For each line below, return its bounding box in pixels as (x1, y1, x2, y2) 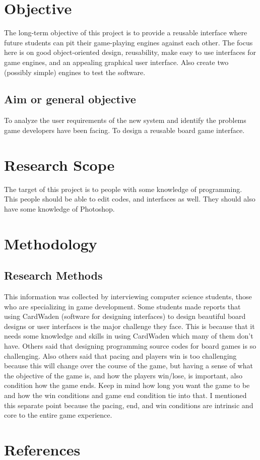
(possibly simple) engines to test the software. (4, 67, 146, 77)
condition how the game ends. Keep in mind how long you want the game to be (4, 380, 250, 390)
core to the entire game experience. (4, 410, 112, 420)
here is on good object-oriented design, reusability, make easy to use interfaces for (4, 47, 256, 57)
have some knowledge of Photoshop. (4, 203, 115, 214)
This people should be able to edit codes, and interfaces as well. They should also (4, 193, 255, 204)
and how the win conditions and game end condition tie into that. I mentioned (4, 389, 247, 400)
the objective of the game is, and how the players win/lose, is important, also (4, 370, 242, 380)
